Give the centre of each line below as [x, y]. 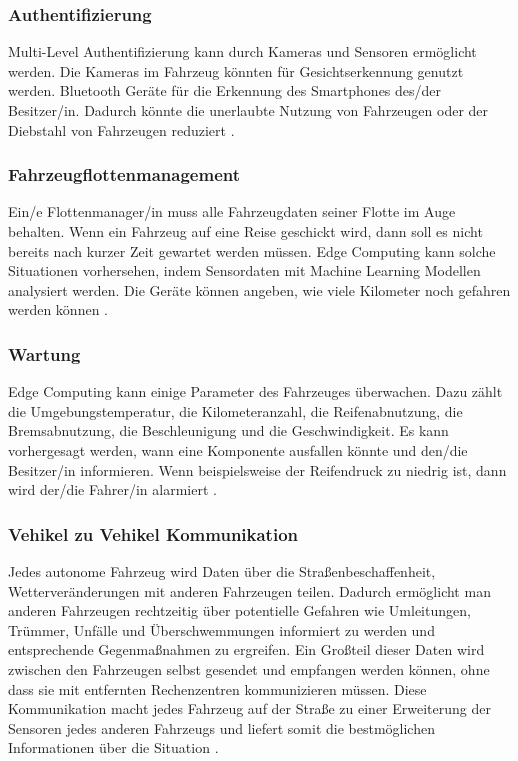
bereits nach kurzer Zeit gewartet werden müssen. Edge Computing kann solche [252, 250]
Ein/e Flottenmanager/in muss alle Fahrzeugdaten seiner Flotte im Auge [232, 211]
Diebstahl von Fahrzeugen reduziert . [121, 129]
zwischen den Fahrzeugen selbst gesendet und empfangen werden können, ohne [249, 668]
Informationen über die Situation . [113, 747]
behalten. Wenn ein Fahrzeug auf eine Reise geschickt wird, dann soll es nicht [245, 231]
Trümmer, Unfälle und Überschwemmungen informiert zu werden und [221, 629]
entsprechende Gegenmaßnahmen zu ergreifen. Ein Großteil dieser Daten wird [246, 649]
